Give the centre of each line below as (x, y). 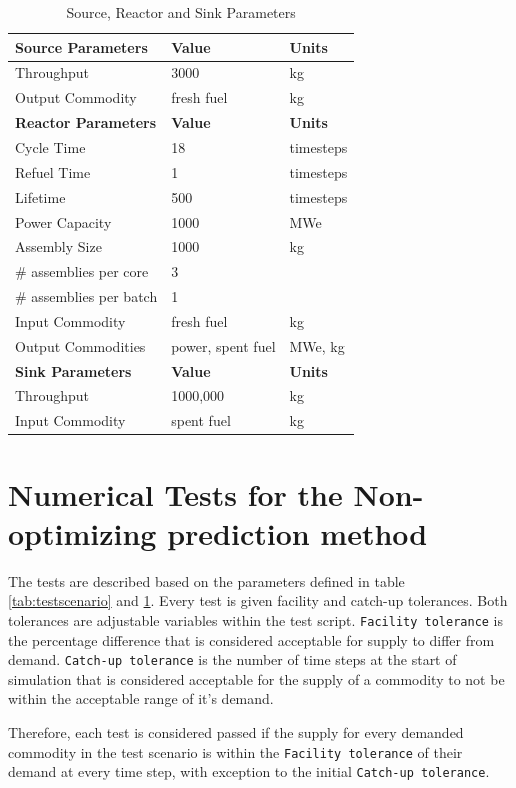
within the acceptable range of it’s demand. (141, 698)
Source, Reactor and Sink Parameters (181, 12)
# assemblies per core (82, 271)
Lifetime (40, 196)
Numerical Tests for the (175, 493)
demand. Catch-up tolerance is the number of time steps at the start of (232, 659)
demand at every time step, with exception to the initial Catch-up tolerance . (249, 771)
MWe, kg (317, 345)
